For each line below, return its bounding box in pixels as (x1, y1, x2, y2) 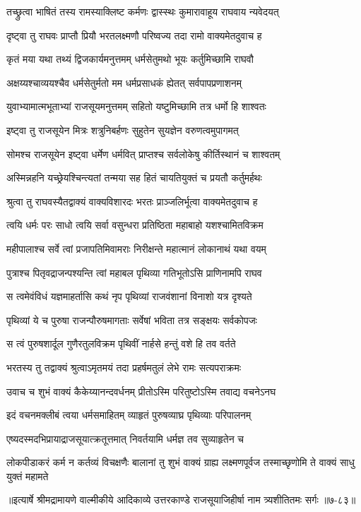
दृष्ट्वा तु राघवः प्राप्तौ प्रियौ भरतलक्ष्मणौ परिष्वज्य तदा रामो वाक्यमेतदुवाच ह (6, 28, 262, 42)
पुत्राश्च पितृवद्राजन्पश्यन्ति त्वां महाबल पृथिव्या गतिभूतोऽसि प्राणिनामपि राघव (6, 265, 262, 280)
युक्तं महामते (6, 468, 49, 483)
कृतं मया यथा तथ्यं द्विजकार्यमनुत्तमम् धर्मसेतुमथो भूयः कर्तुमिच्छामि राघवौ (6, 52, 254, 66)
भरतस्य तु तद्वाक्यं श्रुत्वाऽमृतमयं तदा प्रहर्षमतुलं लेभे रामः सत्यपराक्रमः (6, 359, 242, 374)
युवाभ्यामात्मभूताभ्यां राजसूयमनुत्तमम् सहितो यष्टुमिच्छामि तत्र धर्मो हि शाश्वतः (6, 99, 266, 114)
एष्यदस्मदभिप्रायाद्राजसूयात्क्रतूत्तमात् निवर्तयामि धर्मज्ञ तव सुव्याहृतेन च (6, 431, 244, 446)
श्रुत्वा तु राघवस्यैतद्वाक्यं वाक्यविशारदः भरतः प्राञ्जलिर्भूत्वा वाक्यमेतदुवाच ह (6, 194, 258, 208)
